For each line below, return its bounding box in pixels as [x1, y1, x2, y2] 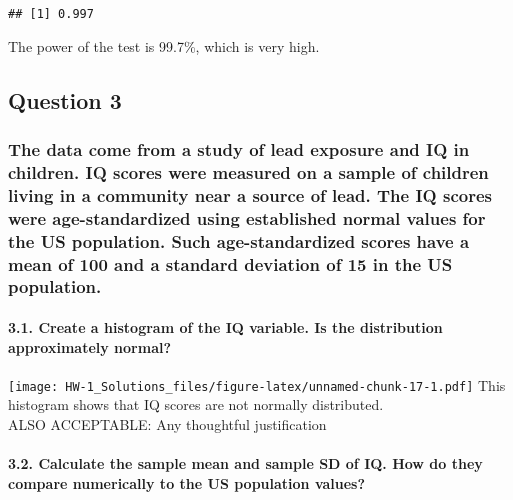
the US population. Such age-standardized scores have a [8, 228, 470, 253]
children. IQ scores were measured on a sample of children [8, 159, 489, 184]
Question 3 [8, 84, 122, 115]
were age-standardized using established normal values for [8, 205, 486, 230]
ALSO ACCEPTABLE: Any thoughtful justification [8, 414, 327, 435]
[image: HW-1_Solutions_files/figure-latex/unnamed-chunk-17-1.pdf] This [8, 374, 506, 395]
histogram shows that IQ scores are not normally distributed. [8, 394, 384, 415]
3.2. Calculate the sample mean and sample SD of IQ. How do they [8, 453, 483, 474]
